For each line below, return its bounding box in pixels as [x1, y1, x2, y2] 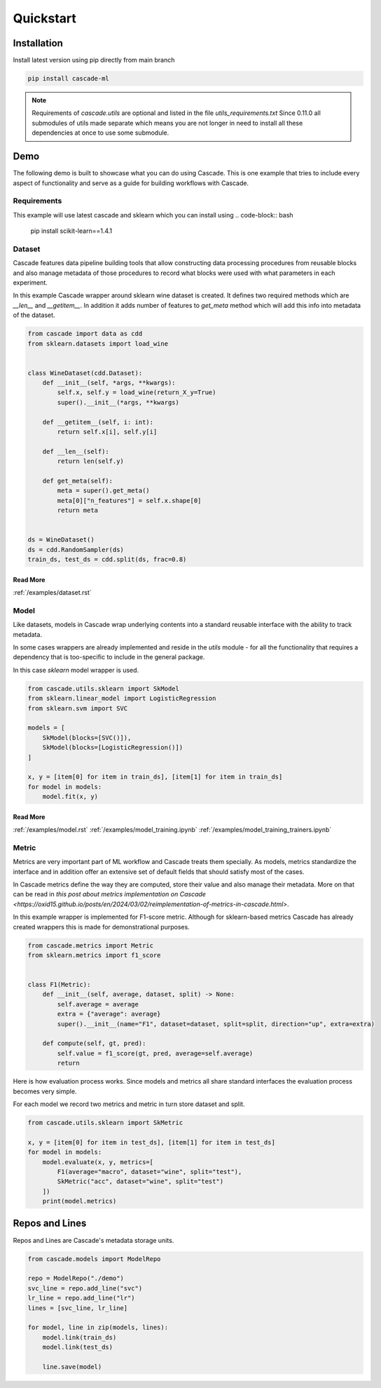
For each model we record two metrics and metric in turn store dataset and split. [13, 1100, 245, 1108]
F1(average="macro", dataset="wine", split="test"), [57, 1168, 242, 1175]
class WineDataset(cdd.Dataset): [27, 369, 143, 377]
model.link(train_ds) [42, 1333, 117, 1341]
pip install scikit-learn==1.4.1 [30, 227, 113, 235]
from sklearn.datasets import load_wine [27, 339, 168, 347]
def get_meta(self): [42, 477, 113, 485]
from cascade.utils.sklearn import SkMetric [27, 1119, 183, 1126]
